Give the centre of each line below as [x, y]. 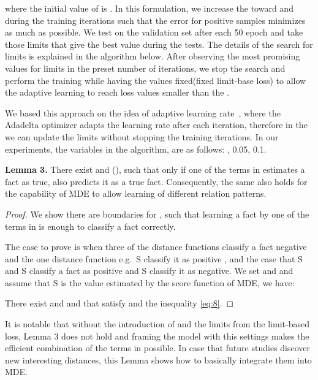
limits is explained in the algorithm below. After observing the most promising [153, 56]
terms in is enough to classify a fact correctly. [90, 226]
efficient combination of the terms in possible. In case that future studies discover [158, 348]
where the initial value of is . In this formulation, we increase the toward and [149, 8]
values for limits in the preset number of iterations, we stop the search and [145, 68]
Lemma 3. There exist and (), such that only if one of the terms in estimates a [155, 169]
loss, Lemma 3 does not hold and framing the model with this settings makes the [157, 336]
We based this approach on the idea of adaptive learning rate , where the [143, 112]
